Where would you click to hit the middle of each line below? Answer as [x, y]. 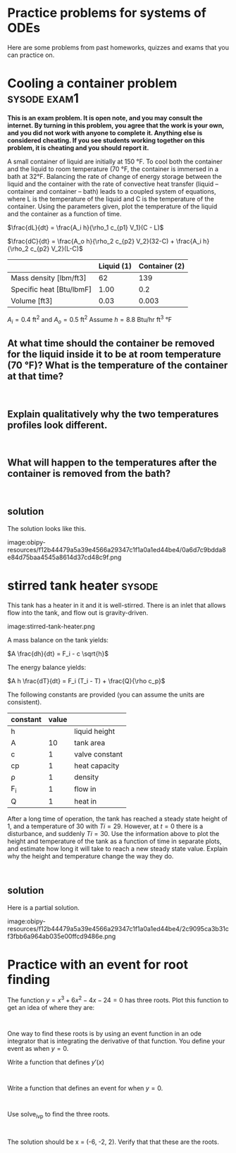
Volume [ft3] [32, 301]
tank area [89, 742]
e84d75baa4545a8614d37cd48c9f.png [64, 557]
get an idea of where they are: [51, 1008]
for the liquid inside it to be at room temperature [114, 354]
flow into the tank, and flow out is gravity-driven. [78, 612]
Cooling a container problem [92, 83]
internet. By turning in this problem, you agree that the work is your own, [116, 125]
